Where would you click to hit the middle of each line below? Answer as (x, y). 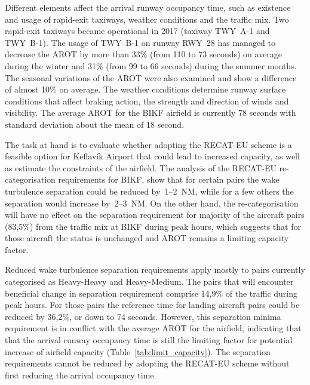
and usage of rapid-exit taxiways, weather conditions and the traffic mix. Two (147, 19)
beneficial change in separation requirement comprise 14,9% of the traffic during (151, 293)
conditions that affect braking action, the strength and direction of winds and (147, 101)
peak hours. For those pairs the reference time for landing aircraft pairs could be (152, 305)
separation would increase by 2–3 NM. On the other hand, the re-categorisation (152, 203)
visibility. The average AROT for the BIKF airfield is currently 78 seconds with (151, 113)
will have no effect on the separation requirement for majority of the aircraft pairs (155, 215)
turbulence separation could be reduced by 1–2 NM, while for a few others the (149, 191)
